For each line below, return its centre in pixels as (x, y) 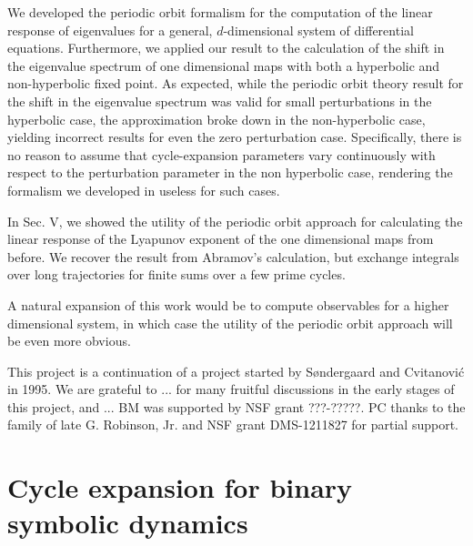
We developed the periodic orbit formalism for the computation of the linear (220, 12)
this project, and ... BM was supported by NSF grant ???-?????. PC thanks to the (236, 406)
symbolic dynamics (128, 523)
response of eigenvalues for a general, (110, 30)
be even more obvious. (69, 341)
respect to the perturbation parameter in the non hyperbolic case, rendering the (230, 172)
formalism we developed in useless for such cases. (144, 190)
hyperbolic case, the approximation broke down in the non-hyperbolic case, (216, 119)
